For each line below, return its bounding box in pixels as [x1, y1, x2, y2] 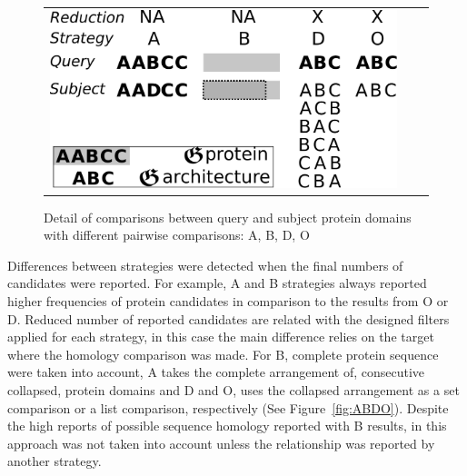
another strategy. [7, 451, 102, 471]
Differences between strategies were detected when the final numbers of [7, 255, 403, 274]
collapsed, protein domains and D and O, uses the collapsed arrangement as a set [7, 381, 460, 400]
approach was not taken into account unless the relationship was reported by [7, 433, 435, 452]
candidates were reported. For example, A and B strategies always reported [7, 273, 427, 293]
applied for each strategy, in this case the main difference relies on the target [7, 327, 434, 346]
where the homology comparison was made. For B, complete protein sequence [7, 344, 439, 363]
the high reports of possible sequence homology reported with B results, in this [7, 416, 447, 435]
